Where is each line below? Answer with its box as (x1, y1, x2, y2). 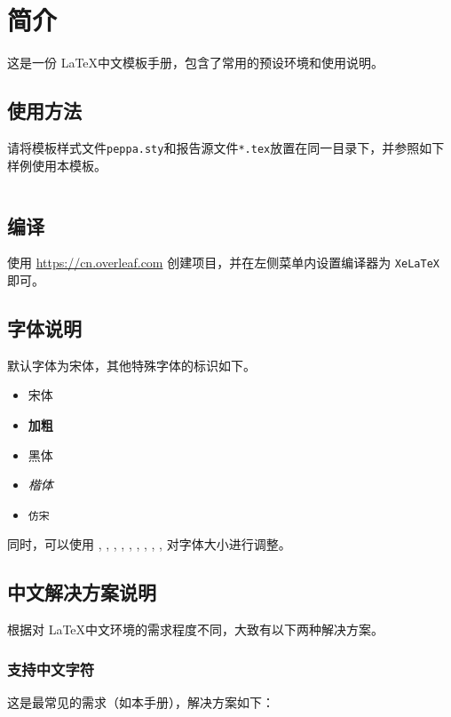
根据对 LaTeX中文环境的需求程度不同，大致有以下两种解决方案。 (7, 620, 384, 639)
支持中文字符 (7, 657, 95, 680)
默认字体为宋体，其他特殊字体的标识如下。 (7, 355, 256, 374)
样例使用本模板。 (7, 155, 107, 174)
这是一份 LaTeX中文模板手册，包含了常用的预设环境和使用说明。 (7, 53, 384, 72)
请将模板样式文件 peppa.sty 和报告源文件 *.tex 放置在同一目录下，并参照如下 (7, 138, 445, 156)
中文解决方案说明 (7, 578, 156, 606)
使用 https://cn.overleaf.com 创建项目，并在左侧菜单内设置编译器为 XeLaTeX (7, 253, 439, 272)
